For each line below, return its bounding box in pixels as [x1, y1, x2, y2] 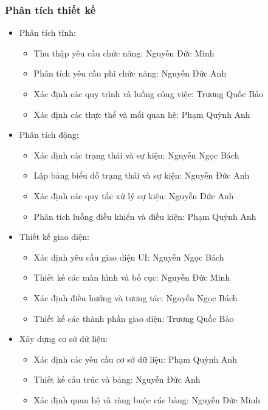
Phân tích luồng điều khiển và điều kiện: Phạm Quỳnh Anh [33, 210, 256, 222]
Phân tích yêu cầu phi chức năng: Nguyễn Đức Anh [33, 67, 227, 80]
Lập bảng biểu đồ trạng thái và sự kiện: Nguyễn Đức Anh [33, 169, 250, 182]
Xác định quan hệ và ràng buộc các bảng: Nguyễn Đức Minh [33, 393, 261, 406]
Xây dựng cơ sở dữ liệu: [19, 332, 108, 345]
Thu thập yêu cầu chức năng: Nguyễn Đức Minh [33, 46, 215, 59]
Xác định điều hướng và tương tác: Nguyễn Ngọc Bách [33, 291, 238, 304]
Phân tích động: [19, 128, 79, 141]
